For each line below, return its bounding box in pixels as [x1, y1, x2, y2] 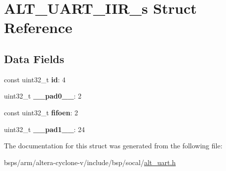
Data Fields [4, 51, 65, 66]
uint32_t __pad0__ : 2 [4, 91, 82, 101]
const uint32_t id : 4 [4, 74, 66, 84]
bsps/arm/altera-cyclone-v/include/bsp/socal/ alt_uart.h [4, 157, 176, 167]
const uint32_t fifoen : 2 [4, 107, 78, 117]
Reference [4, 17, 73, 37]
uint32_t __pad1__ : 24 [4, 124, 85, 134]
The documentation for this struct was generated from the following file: [4, 140, 223, 151]
